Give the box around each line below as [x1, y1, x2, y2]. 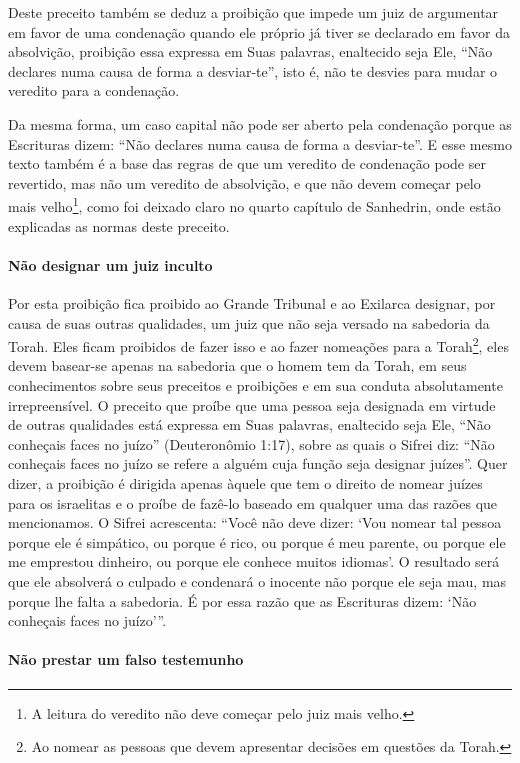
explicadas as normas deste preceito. [8, 215, 230, 236]
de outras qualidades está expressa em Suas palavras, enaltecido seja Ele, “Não [8, 414, 491, 435]
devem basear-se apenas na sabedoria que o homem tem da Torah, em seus [8, 355, 467, 376]
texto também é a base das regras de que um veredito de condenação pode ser [8, 153, 486, 174]
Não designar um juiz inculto [8, 254, 213, 275]
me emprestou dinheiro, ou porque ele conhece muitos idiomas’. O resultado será [8, 551, 500, 572]
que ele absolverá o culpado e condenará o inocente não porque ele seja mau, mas [8, 570, 507, 591]
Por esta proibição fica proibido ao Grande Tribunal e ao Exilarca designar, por [8, 292, 496, 313]
